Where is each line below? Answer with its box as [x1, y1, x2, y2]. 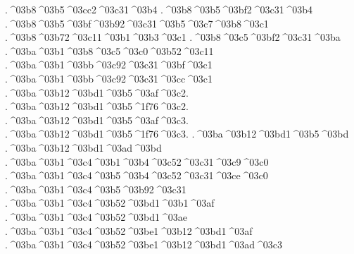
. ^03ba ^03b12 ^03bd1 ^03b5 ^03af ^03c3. [5, 112, 189, 127]
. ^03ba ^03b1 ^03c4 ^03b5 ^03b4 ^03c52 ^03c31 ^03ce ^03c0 [5, 168, 268, 183]
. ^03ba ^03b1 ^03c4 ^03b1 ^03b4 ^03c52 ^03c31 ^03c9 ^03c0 [5, 154, 269, 169]
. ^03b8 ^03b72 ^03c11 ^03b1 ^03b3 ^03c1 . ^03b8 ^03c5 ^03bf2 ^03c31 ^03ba [5, 30, 341, 44]
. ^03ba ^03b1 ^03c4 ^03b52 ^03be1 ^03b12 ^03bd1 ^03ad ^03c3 [5, 237, 282, 252]
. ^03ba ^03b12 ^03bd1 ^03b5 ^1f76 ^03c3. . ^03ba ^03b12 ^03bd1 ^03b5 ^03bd [5, 126, 349, 141]
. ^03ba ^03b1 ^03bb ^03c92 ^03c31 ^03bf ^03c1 [5, 57, 213, 72]
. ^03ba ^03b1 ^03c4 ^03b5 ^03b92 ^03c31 [5, 181, 187, 196]
